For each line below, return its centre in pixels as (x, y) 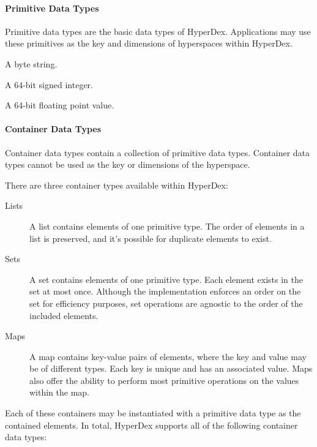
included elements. (64, 315)
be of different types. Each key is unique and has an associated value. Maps (171, 368)
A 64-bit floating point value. (60, 105)
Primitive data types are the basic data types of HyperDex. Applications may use (158, 31)
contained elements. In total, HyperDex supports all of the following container (151, 425)
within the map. (60, 392)
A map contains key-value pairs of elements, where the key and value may (168, 356)
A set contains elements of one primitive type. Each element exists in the (166, 279)
